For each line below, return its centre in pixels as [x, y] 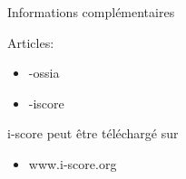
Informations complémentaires [91, 12]
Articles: [31, 42]
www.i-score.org [73, 163]
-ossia [44, 73]
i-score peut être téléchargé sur [93, 133]
